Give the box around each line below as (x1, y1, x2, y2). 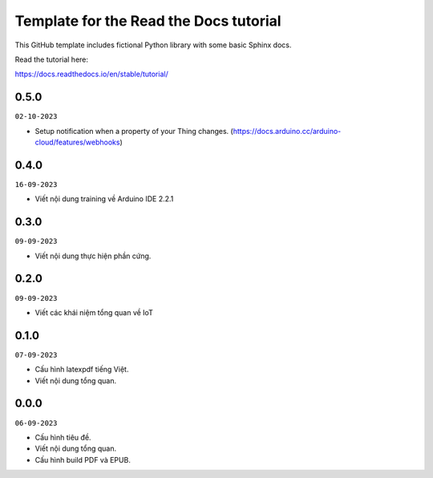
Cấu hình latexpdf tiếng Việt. (34, 365, 129, 375)
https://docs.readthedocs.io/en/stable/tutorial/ (14, 69, 168, 79)
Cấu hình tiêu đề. (34, 432, 91, 442)
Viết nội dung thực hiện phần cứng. (34, 251, 152, 261)
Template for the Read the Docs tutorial (14, 12, 281, 30)
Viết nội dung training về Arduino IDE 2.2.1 (34, 194, 174, 204)
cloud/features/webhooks (34, 137, 120, 148)
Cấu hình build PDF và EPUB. (34, 455, 132, 464)
